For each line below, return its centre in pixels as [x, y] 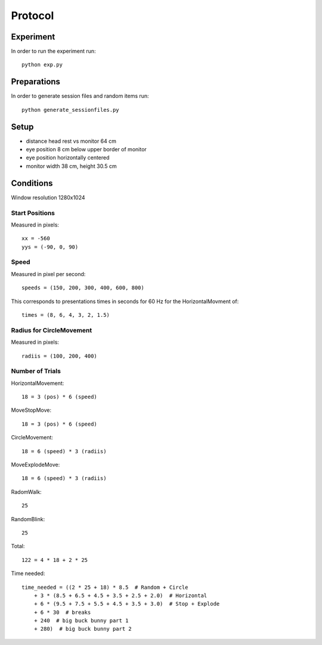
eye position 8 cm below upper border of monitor [86, 149]
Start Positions [33, 213]
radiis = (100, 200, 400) [60, 356]
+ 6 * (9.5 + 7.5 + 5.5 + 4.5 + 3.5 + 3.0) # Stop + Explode [127, 604]
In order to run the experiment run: [53, 51]
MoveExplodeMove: [35, 464]
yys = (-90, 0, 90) [50, 247]
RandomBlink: [28, 519]
